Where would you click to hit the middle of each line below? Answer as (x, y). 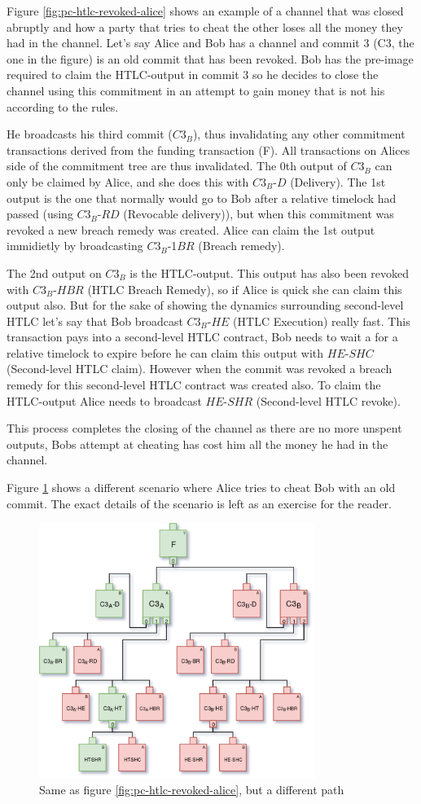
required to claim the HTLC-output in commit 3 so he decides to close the (193, 75)
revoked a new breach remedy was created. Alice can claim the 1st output (191, 229)
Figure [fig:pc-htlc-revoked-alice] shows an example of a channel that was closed (205, 11)
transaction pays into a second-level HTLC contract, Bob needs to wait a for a (202, 337)
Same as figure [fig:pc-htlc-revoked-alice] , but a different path (192, 790)
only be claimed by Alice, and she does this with (128, 181)
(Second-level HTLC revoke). (328, 400)
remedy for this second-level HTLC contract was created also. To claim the (194, 385)
